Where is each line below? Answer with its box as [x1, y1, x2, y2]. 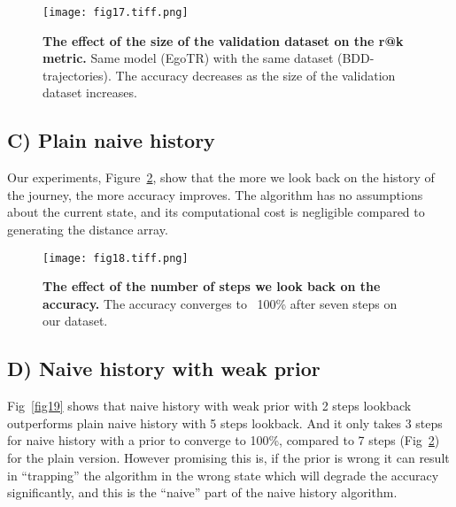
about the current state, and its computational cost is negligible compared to [7, 203, 425, 221]
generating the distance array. [7, 220, 168, 239]
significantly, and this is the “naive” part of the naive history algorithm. [7, 483, 398, 502]
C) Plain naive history [7, 127, 215, 154]
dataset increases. [43, 83, 137, 102]
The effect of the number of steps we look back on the [43, 277, 381, 296]
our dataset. [43, 311, 108, 330]
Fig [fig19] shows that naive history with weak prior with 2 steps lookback [7, 396, 412, 415]
